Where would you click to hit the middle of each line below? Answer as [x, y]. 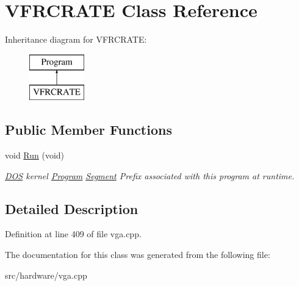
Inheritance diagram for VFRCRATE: [76, 39]
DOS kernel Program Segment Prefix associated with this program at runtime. [150, 175]
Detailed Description [72, 208]
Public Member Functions [88, 130]
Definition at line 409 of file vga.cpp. [73, 234]
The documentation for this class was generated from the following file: [138, 255]
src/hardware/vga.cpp [46, 275]
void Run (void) [35, 155]
